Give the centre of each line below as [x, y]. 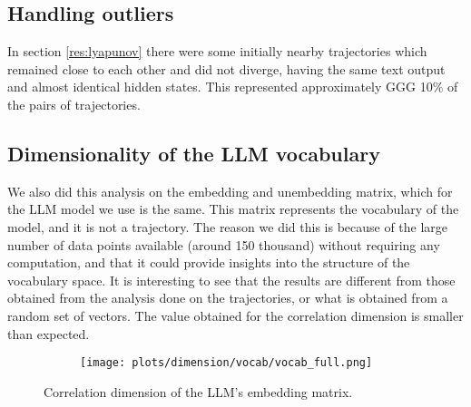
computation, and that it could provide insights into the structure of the [209, 262]
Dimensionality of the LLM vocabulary [194, 153]
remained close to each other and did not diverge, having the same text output [226, 68]
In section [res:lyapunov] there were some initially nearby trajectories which [217, 51]
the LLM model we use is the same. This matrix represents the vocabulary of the [233, 209]
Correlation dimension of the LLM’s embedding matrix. [198, 391]
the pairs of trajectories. [74, 104]
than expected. [49, 333]
